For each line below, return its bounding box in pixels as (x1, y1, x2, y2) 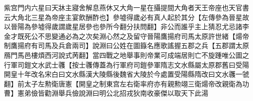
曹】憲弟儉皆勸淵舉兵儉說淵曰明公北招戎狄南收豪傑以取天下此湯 (4, 88, 208, 98)
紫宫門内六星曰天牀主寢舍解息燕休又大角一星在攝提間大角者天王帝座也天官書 (4, 2, 249, 12)
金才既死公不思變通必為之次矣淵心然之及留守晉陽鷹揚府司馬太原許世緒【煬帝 (4, 31, 249, 41)
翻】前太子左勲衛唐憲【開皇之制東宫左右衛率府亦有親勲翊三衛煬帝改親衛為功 (4, 78, 249, 88)
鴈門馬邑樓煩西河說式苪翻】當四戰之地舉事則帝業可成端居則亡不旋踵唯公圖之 (4, 50, 249, 60)
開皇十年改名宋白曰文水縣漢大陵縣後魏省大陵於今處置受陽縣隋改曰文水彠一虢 (4, 69, 249, 79)
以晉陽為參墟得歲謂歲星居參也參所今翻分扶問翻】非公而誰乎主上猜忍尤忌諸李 (4, 21, 249, 32)
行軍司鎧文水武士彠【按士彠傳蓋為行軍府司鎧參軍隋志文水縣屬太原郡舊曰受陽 (4, 59, 249, 69)
